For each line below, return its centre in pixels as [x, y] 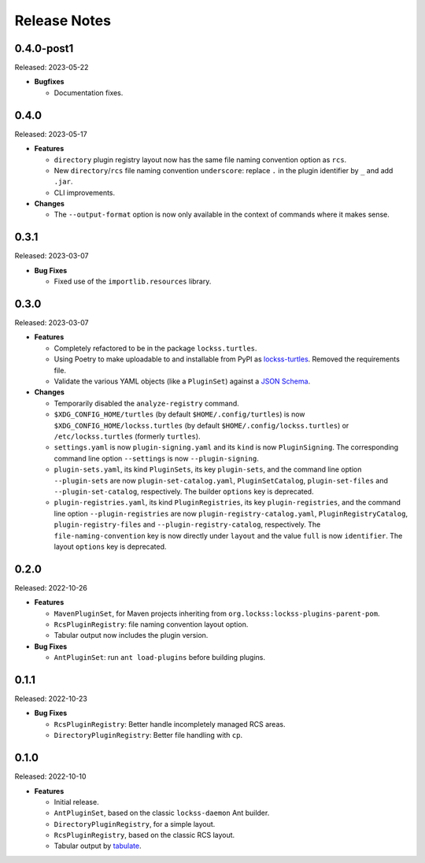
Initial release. [76, 802]
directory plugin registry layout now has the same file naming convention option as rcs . [200, 159]
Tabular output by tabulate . [98, 846]
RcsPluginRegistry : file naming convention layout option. [151, 624]
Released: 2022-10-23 [51, 699]
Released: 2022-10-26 [51, 587]
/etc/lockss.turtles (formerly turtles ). [127, 436]
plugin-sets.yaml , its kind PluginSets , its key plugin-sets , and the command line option [208, 469]
